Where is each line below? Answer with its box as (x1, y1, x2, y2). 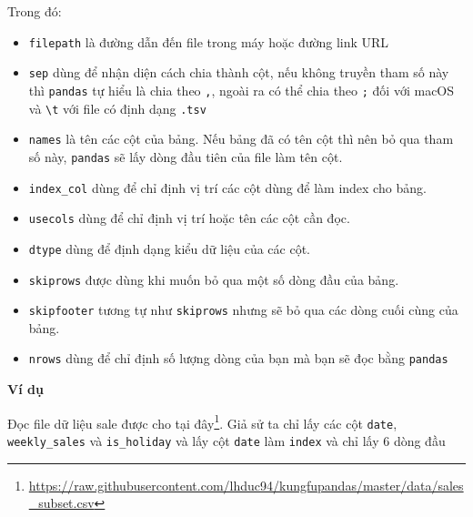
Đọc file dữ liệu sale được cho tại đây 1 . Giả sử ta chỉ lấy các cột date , (7, 411, 398, 432)
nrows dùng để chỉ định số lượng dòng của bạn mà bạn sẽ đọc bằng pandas (28, 349, 448, 368)
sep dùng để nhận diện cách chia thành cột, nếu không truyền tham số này (28, 63, 449, 82)
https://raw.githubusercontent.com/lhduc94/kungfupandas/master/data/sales (28, 475, 464, 494)
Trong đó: (7, 2, 62, 20)
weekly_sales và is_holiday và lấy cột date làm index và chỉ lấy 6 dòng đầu (7, 431, 446, 450)
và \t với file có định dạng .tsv (28, 98, 206, 117)
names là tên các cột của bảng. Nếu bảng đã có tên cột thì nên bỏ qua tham (28, 129, 454, 148)
